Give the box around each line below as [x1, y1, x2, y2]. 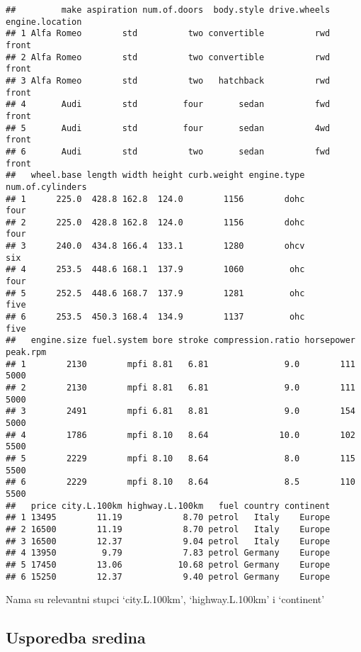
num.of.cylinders [6, 181, 87, 192]
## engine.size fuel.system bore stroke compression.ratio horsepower [6, 335, 355, 346]
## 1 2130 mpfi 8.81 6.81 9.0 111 [6, 359, 355, 369]
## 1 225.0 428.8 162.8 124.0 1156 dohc [6, 193, 305, 204]
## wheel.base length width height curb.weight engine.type [6, 170, 305, 181]
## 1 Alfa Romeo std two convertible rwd [6, 28, 331, 39]
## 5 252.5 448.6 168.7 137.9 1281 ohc [6, 288, 305, 298]
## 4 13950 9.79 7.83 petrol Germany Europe [6, 548, 331, 558]
